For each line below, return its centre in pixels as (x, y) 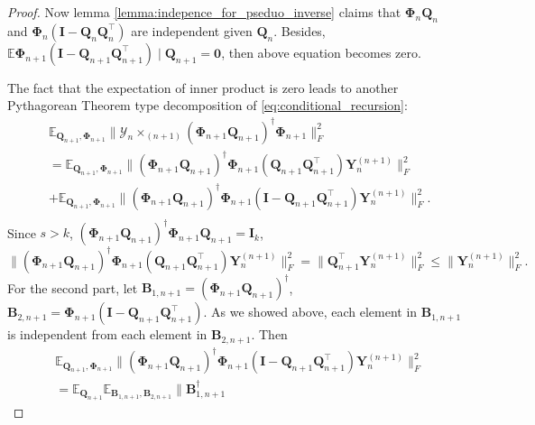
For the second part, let (73, 287)
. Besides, (300, 30)
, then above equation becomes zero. (321, 52)
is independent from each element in (107, 334)
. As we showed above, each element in (310, 312)
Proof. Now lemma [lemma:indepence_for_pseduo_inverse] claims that (204, 12)
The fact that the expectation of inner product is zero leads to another (203, 87)
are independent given (192, 30)
